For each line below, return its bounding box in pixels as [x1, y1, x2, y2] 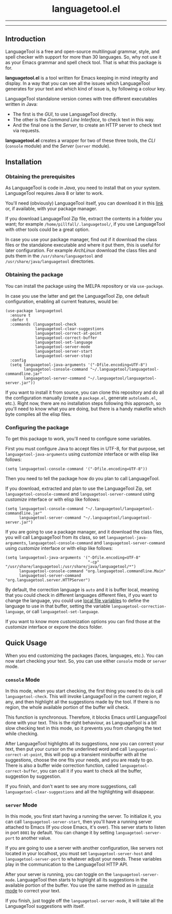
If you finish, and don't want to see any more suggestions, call [5, 783, 137, 790]
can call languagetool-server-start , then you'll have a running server [5, 818, 153, 825]
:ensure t [10, 313, 31, 318]
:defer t [10, 317, 29, 322]
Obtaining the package [5, 271, 63, 278]
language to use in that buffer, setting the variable [5, 603, 111, 609]
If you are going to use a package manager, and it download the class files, [5, 529, 164, 535]
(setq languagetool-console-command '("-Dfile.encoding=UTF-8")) [5, 466, 147, 472]
